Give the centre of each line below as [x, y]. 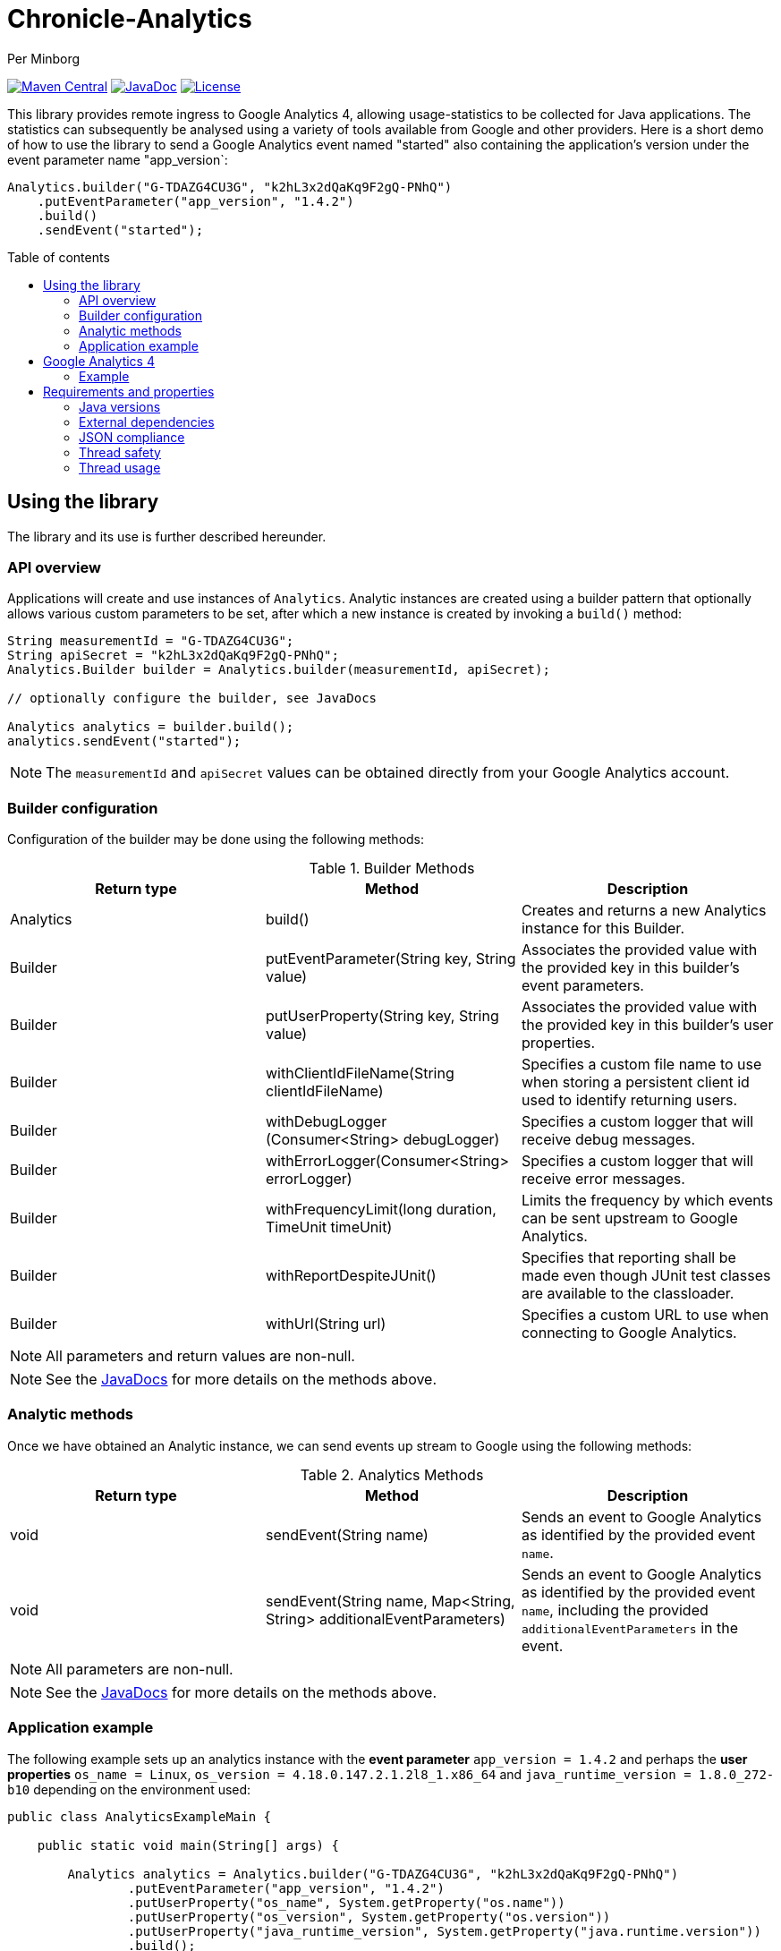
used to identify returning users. [629, 1100]
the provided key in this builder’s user [647, 1025]
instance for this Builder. [603, 929]
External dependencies [147, 422]
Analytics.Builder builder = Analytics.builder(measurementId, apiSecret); [279, 670]
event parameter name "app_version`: [118, 159]
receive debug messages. [608, 1140]
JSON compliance [132, 437]
